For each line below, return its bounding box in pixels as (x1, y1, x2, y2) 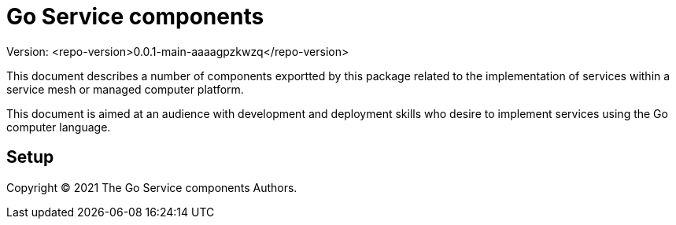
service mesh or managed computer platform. (6, 82, 244, 96)
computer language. (6, 120, 111, 134)
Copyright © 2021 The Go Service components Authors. (6, 180, 297, 194)
